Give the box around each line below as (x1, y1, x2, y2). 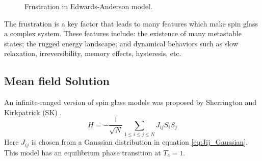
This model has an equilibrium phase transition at (4, 147, 161, 157)
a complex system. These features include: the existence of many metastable (4, 28, 242, 39)
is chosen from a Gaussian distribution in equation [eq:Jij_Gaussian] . (31, 137, 248, 147)
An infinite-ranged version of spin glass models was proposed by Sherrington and (4, 97, 257, 108)
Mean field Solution (4, 73, 110, 89)
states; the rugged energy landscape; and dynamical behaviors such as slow (4, 38, 238, 48)
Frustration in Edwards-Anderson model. (24, 1, 152, 11)
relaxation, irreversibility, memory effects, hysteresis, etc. (4, 48, 181, 59)
